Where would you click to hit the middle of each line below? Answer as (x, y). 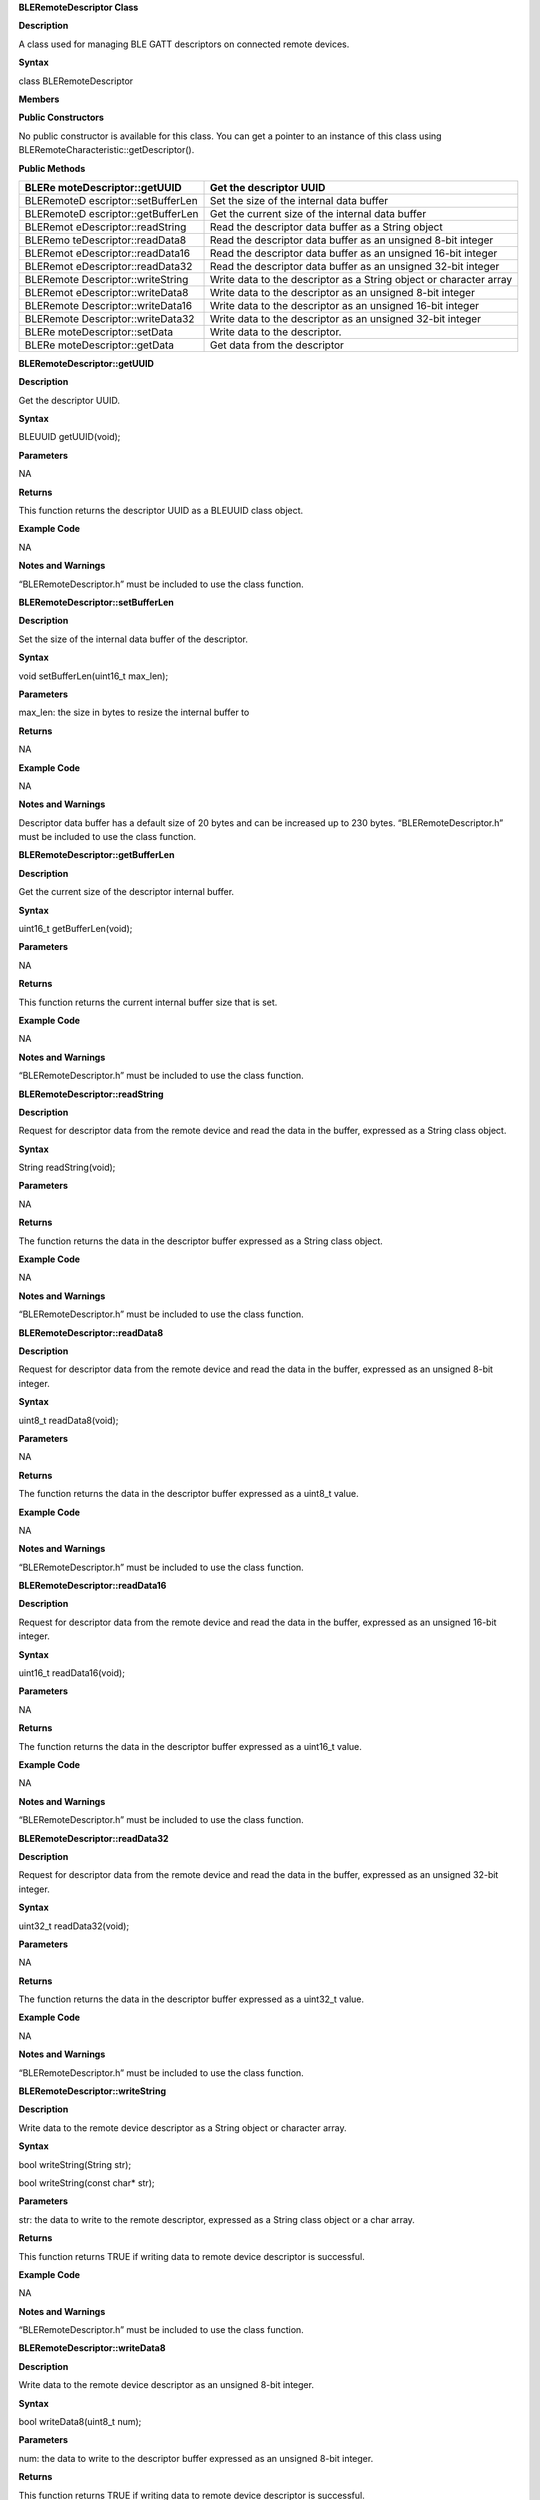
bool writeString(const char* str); (86, 2182)
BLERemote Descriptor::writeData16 (108, 305)
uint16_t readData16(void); (71, 1673)
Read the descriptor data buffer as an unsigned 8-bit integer (351, 240)
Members (39, 99)
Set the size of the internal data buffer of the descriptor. (133, 639)
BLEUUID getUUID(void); (69, 437)
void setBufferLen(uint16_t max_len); (93, 676)
